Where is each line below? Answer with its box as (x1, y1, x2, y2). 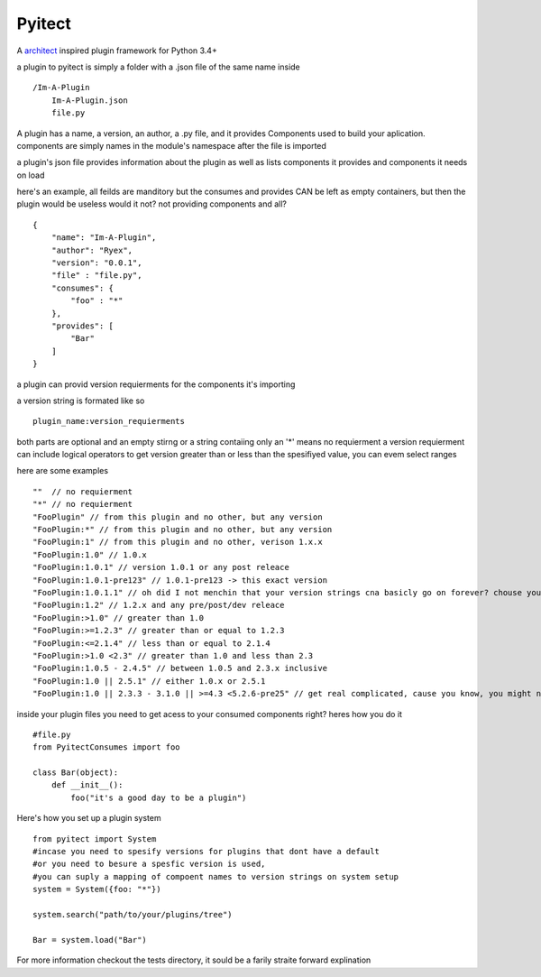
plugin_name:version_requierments (32, 416, 185, 427)
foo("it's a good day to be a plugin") (70, 792, 247, 803)
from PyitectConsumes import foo (32, 742, 180, 752)
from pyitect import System (32, 834, 157, 843)
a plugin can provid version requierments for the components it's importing (16, 379, 296, 390)
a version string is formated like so (16, 395, 145, 406)
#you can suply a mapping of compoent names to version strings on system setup (32, 871, 399, 881)
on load (16, 170, 45, 180)
